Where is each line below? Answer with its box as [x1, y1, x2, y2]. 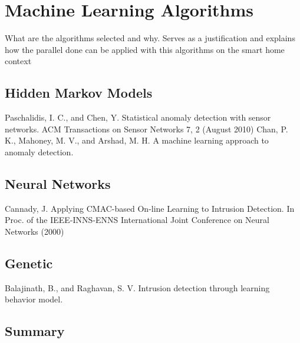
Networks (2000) [5, 225, 64, 237]
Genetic [5, 254, 53, 272]
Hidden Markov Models [5, 84, 153, 102]
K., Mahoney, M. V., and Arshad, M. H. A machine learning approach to [5, 134, 269, 146]
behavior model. [5, 293, 63, 305]
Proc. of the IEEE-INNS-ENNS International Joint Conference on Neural [5, 214, 269, 226]
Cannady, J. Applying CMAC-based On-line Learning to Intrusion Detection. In [5, 202, 295, 214]
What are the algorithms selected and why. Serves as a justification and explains [5, 32, 295, 44]
